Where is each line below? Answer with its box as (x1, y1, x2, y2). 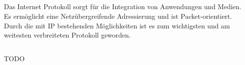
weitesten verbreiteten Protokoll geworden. (4, 30, 131, 40)
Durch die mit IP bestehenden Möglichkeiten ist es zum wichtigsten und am (4, 20, 230, 30)
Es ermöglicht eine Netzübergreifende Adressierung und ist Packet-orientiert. (4, 11, 232, 21)
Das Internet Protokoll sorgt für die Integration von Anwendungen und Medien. (4, 1, 242, 12)
